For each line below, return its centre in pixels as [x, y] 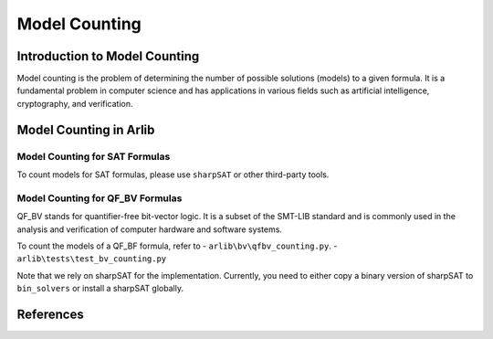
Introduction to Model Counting [108, 56]
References [50, 314]
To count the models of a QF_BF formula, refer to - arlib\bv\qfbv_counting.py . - [177, 246]
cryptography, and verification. [75, 103]
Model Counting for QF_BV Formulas [100, 198]
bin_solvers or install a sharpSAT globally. [100, 289]
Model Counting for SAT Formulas [94, 156]
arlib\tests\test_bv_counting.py [92, 259]
